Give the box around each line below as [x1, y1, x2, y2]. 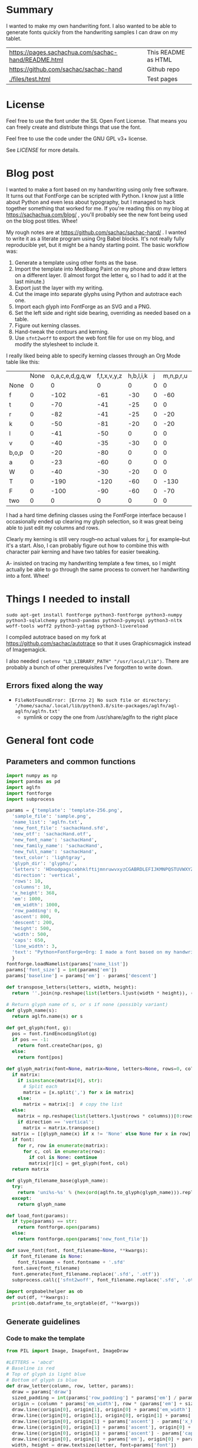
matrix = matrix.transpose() [23, 1124, 100, 1131]
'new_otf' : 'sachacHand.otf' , [11, 831, 92, 837]
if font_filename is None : [11, 1253, 84, 1260]
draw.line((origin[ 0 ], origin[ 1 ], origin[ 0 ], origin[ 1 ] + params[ [11, 1412, 191, 1418]
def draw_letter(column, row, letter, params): [6, 1382, 134, 1389]
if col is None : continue [28, 1154, 97, 1160]
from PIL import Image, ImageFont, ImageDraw [6, 1348, 128, 1353]
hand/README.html [9, 56, 64, 64]
